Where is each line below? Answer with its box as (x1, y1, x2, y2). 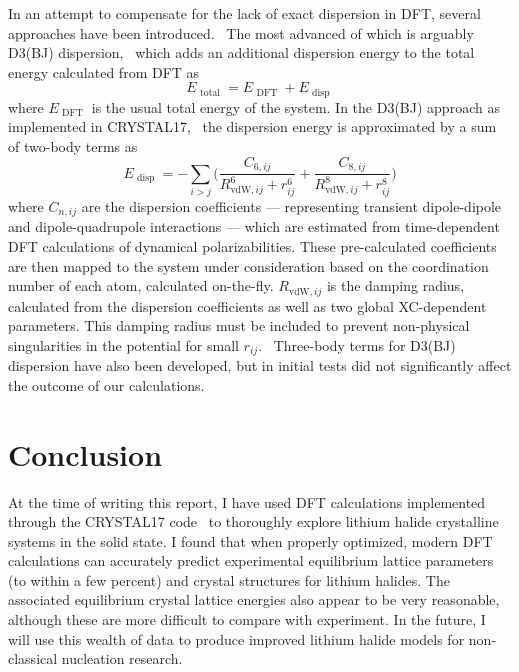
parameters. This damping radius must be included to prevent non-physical (8, 315, 470, 336)
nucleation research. (61, 648, 183, 669)
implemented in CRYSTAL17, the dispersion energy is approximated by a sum (8, 116, 497, 137)
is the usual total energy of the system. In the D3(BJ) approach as (91, 96, 500, 117)
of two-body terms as (8, 136, 138, 157)
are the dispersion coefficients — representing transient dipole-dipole (81, 195, 502, 216)
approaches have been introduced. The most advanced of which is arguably (8, 22, 474, 43)
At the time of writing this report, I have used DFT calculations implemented (8, 491, 486, 512)
